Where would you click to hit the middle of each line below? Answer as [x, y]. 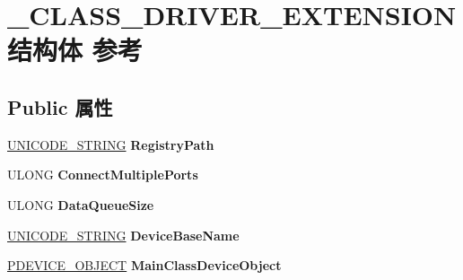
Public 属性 [60, 106]
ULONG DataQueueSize [81, 204]
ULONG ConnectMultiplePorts [103, 175]
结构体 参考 [75, 50]
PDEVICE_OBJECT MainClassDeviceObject [144, 265]
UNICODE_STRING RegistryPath [111, 144]
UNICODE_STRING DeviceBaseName [123, 235]
